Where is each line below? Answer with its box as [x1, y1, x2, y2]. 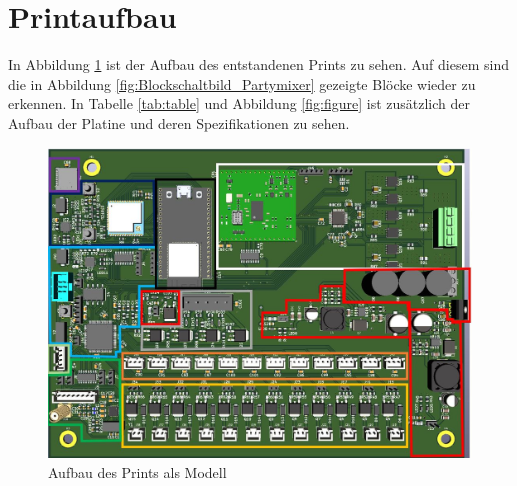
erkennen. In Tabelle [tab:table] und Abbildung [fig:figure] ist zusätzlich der [8, 93, 470, 114]
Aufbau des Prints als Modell [48, 462, 227, 483]
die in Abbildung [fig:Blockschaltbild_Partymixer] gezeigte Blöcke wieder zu [8, 73, 476, 94]
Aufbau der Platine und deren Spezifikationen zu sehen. [8, 112, 350, 133]
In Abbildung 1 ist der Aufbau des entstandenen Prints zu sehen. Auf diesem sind [8, 54, 509, 75]
